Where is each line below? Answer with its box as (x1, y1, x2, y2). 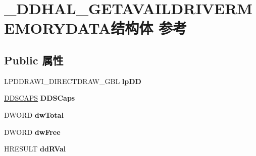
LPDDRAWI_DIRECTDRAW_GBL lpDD (4, 75, 141, 86)
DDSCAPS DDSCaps (4, 93, 75, 103)
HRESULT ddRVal (4, 143, 66, 154)
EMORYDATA (4, 18, 111, 38)
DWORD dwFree (4, 126, 61, 137)
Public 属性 (4, 52, 64, 67)
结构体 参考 (111, 18, 187, 38)
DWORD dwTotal (4, 109, 64, 120)
